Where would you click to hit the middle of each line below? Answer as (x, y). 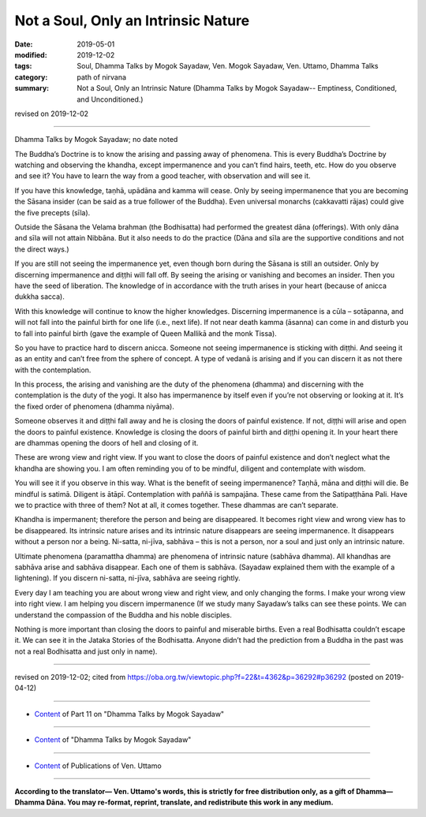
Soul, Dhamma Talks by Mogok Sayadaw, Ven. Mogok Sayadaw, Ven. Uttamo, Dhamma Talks (228, 66)
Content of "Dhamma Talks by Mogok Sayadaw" (113, 740)
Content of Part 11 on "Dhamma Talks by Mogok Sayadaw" (129, 714)
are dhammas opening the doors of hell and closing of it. (106, 443)
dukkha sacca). (39, 297)
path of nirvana (101, 77)
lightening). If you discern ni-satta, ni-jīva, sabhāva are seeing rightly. (127, 578)
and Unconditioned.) (110, 99)
